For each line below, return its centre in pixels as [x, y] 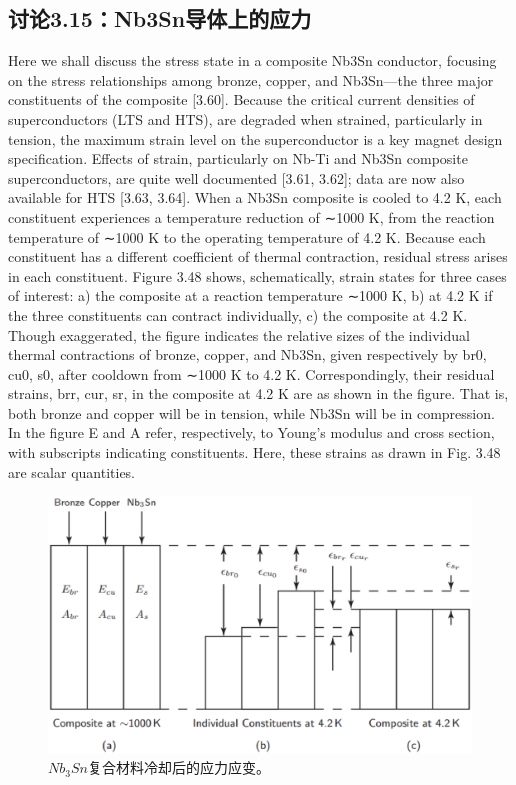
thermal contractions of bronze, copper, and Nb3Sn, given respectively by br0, [247, 354]
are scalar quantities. [72, 471]
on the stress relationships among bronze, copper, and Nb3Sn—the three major [251, 79]
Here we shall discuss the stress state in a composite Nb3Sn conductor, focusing [252, 60]
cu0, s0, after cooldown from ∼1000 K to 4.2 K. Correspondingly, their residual [251, 373]
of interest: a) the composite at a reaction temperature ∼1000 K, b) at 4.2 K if [250, 295]
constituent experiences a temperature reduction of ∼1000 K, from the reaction [251, 216]
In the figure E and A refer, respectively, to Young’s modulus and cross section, [251, 432]
